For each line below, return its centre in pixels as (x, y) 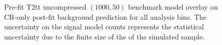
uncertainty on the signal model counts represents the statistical (104, 27)
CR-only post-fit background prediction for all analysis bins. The (105, 16)
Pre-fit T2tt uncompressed (45, 7)
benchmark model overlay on (173, 7)
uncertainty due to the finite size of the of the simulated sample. (104, 36)
